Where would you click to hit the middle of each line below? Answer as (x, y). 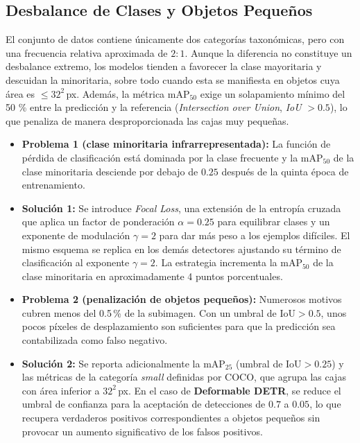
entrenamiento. (53, 185)
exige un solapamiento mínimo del (273, 93)
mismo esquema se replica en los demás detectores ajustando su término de (181, 249)
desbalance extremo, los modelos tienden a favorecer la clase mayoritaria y (164, 66)
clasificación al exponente (76, 262)
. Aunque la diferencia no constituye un (268, 52)
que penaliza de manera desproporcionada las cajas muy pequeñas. (147, 120)
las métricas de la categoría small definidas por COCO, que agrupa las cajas (184, 377)
